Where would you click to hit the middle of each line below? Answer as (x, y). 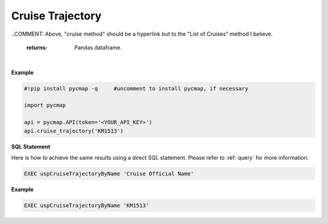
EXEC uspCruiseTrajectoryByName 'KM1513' (87, 205)
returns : (37, 47)
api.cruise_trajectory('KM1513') (74, 131)
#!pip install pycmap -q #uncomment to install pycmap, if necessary (136, 88)
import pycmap (45, 105)
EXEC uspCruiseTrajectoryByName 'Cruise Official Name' (109, 174)
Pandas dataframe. (98, 47)
